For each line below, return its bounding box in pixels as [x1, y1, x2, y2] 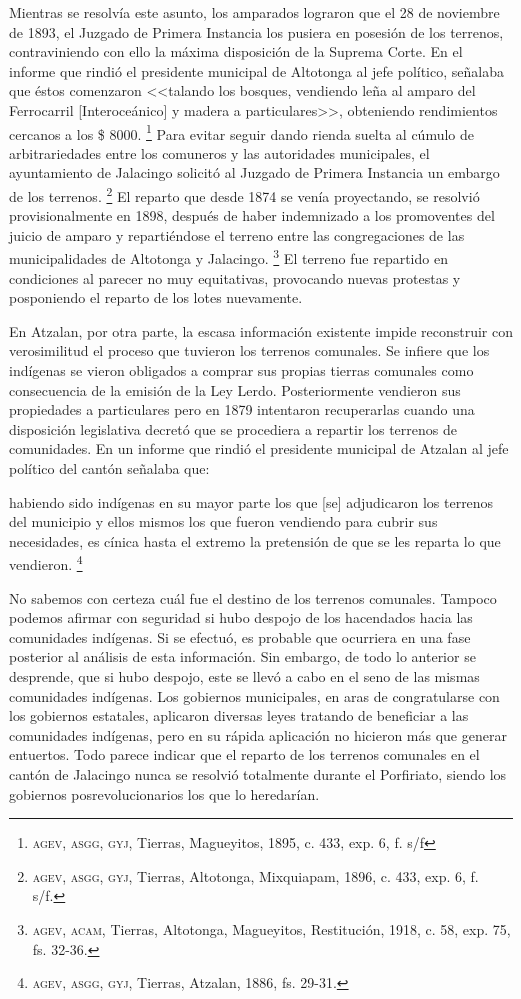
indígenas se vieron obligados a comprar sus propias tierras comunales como [9, 360, 474, 381]
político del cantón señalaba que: [9, 458, 210, 479]
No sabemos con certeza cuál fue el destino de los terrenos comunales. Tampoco [9, 587, 497, 608]
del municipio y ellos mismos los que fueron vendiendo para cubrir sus [9, 511, 438, 532]
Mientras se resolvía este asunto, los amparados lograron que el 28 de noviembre [9, 2, 500, 22]
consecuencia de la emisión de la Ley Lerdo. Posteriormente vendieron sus [9, 379, 461, 400]
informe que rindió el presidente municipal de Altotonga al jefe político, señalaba [9, 60, 504, 81]
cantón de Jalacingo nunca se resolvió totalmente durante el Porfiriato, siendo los [9, 764, 507, 784]
